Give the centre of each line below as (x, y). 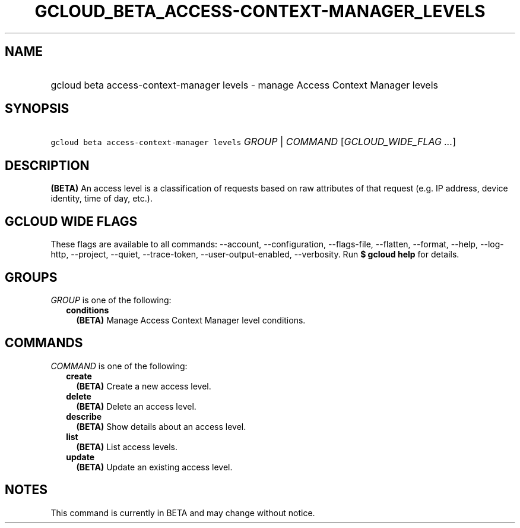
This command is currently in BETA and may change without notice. (183, 513)
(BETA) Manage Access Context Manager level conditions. (191, 320)
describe (84, 416)
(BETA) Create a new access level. (144, 386)
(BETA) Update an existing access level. (154, 467)
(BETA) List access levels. (127, 447)
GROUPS (31, 277)
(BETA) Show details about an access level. (161, 426)
